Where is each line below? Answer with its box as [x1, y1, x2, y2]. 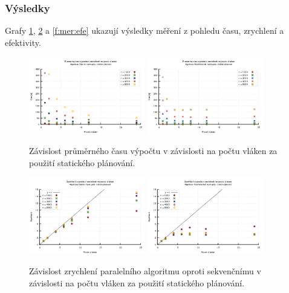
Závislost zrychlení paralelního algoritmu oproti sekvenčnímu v [29, 265, 261, 277]
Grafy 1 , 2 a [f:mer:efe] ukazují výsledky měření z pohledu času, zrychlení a [5, 24, 284, 37]
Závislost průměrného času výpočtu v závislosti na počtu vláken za [29, 144, 278, 157]
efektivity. [5, 36, 41, 48]
